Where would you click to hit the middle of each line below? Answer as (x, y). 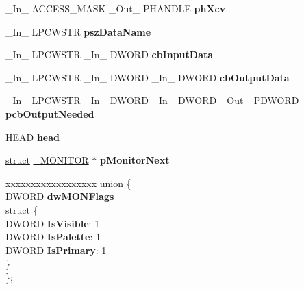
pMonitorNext (135, 160)
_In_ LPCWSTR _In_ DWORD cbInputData (110, 54)
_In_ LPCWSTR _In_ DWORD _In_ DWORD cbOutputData (148, 77)
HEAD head (33, 137)
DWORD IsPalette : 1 (53, 237)
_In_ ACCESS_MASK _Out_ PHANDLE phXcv (116, 8)
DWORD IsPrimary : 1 (56, 250)
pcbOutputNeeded (50, 113)
